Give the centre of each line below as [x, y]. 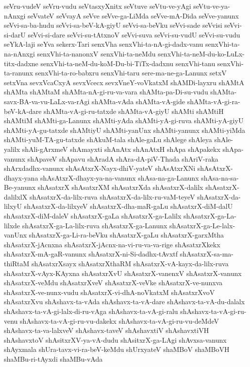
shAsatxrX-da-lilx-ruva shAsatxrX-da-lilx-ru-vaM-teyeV [112, 196]
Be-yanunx [20, 187]
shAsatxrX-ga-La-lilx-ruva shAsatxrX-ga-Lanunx [95, 225]
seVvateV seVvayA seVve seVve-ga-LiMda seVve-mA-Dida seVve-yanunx [133, 15]
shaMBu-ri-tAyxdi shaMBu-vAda [53, 358]
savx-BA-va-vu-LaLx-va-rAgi [47, 101]
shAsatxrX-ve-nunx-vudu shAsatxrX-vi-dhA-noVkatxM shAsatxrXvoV [109, 292]
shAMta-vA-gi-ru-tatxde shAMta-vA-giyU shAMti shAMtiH [134, 111]
